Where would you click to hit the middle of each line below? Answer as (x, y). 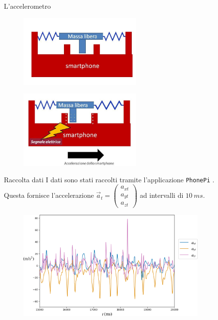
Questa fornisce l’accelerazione (49, 195)
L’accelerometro (27, 6)
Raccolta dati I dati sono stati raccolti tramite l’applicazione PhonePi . (109, 179)
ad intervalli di (162, 195)
